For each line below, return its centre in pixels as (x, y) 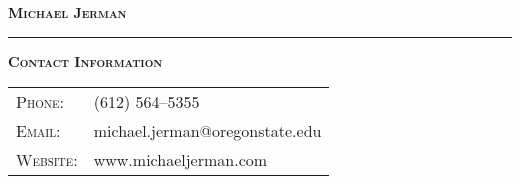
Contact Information (85, 60)
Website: (47, 160)
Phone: (40, 102)
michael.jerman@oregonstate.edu (207, 131)
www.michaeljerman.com (180, 160)
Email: (38, 131)
